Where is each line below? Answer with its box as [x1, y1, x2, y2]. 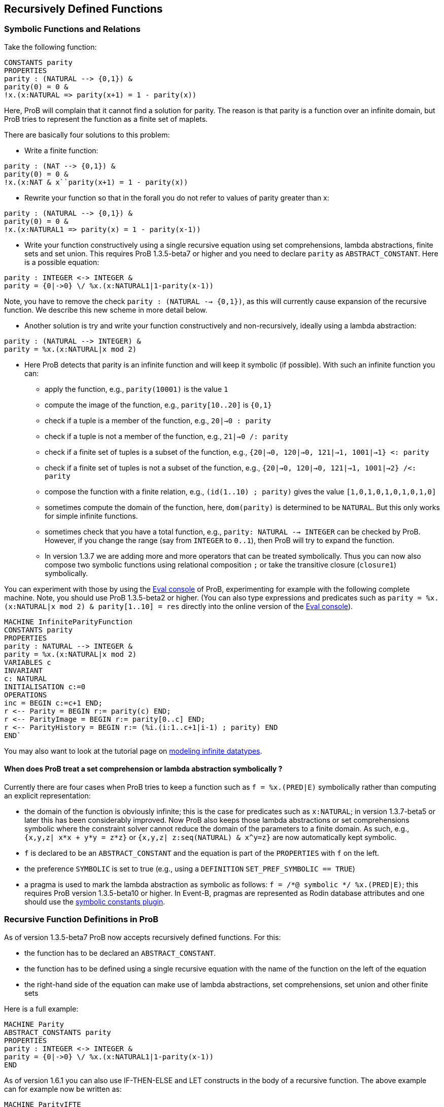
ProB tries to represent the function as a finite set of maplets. [4, 114, 208, 123]
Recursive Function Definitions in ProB [4, 914, 159, 925]
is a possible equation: [24, 257, 99, 266]
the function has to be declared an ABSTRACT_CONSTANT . [24, 948, 216, 957]
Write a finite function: [24, 146, 98, 155]
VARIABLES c [4, 658, 51, 666]
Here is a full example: [4, 1004, 79, 1013]
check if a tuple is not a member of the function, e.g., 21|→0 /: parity [45, 431, 288, 441]
